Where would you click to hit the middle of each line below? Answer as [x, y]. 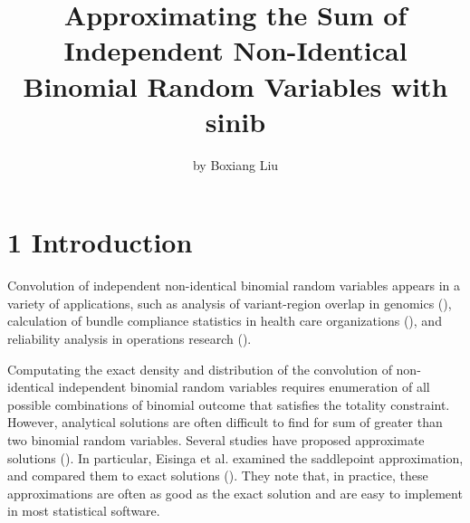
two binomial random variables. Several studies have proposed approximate [216, 439]
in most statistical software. [84, 511]
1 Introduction [100, 242]
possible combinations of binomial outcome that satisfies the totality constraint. [229, 404]
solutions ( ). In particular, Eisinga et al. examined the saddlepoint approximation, [235, 457]
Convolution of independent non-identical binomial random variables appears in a [234, 285]
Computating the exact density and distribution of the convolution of [200, 369]
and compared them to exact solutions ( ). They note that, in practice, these [218, 475]
